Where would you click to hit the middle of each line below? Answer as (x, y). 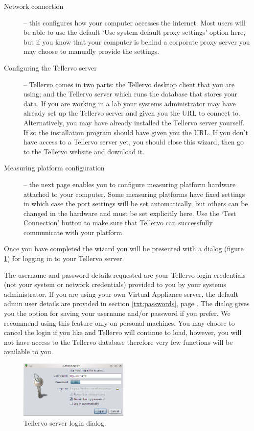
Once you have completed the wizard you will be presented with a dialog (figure (124, 249)
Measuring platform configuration (54, 168)
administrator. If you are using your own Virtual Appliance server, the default (121, 294)
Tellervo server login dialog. (65, 422)
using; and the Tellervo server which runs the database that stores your (131, 94)
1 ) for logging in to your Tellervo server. (64, 258)
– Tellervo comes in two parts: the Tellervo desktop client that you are (129, 84)
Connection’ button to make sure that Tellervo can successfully (118, 223)
